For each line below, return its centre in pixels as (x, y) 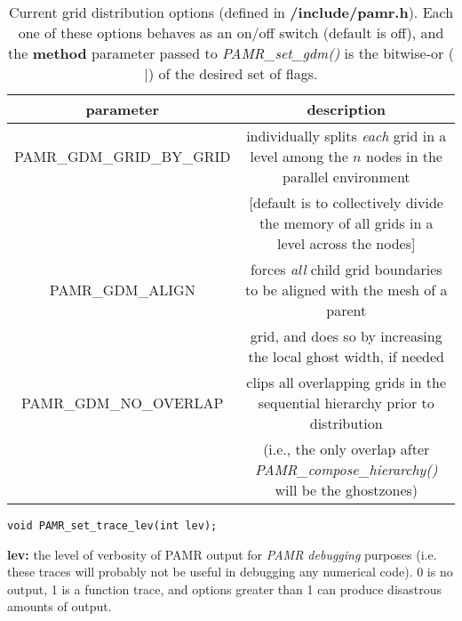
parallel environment (346, 177)
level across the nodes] (346, 243)
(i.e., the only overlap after (346, 449)
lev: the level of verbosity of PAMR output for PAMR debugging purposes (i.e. (222, 554)
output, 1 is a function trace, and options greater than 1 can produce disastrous (225, 589)
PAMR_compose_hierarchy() (346, 469)
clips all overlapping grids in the (346, 382)
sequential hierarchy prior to (346, 403)
